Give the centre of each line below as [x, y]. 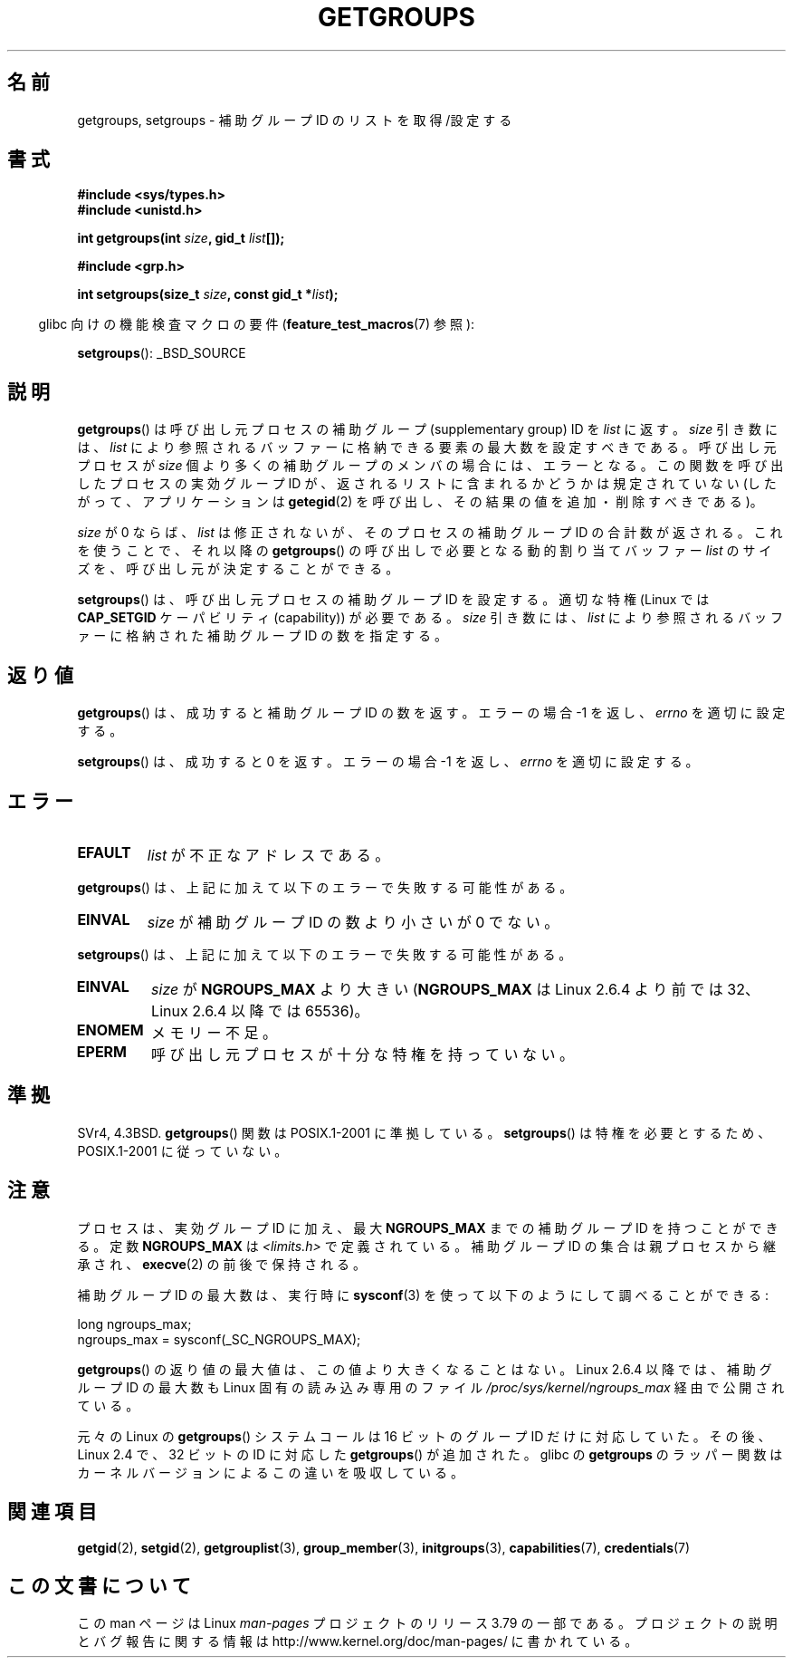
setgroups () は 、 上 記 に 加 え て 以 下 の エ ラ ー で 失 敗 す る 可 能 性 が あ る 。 [325, 954]
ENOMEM [110, 1030]
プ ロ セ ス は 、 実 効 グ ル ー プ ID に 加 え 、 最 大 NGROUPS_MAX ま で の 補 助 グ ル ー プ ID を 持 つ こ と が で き [428, 1227]
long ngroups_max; [134, 1323]
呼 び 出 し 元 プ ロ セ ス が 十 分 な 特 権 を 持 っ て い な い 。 [363, 1054]
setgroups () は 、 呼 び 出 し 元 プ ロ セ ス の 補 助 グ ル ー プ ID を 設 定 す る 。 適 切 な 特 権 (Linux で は [393, 600]
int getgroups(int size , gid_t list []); [181, 238]
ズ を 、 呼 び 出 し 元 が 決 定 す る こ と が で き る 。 [238, 569]
